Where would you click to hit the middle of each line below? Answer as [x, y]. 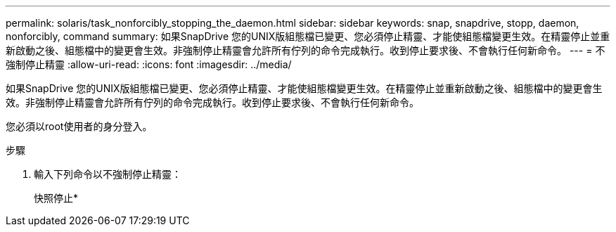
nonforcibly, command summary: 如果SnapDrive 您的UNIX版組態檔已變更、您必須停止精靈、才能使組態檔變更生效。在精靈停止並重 [308, 36]
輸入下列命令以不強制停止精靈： [108, 174]
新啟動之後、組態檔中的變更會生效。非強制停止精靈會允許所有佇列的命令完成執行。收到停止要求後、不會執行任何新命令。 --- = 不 [306, 50]
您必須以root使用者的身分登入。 [79, 126]
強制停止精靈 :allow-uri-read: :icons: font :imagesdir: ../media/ [149, 64]
